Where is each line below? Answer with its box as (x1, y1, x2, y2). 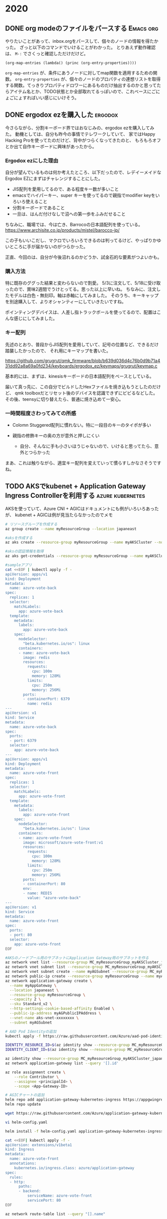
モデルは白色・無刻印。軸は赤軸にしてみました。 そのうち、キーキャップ (9, 292, 159, 298)
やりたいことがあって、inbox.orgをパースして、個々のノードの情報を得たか (5, 38, 159, 44)
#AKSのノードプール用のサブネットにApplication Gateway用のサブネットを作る (5, 955, 149, 960)
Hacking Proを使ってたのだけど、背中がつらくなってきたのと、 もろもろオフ (5, 137, 162, 143)
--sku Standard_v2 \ (9, 1002, 52, 1007)
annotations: (9, 1161, 37, 1166)
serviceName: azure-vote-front (27, 1193, 92, 1199)
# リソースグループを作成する (5, 522, 58, 527)
